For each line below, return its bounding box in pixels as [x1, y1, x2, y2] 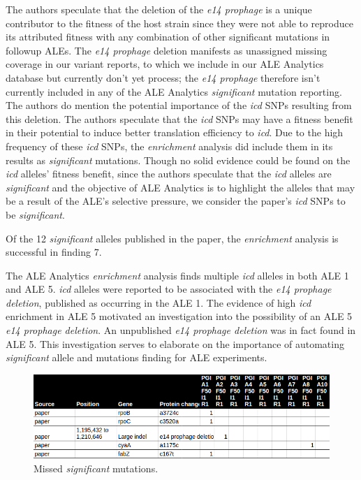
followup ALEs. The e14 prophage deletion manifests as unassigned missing [6, 43, 327, 57]
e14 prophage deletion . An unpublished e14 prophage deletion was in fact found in [6, 323, 356, 337]
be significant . [6, 207, 65, 221]
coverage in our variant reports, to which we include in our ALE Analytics [6, 57, 324, 71]
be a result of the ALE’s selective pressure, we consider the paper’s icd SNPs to [6, 194, 346, 208]
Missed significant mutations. [34, 460, 159, 475]
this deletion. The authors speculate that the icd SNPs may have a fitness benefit [6, 111, 353, 126]
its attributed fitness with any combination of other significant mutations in [6, 29, 330, 44]
